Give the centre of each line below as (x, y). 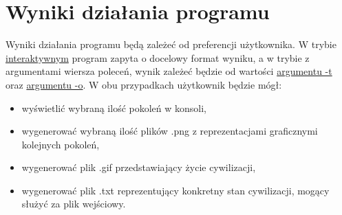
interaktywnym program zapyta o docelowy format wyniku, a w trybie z (158, 57)
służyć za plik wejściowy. (74, 204)
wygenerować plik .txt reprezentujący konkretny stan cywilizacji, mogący (175, 190)
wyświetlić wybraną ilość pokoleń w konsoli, (114, 107)
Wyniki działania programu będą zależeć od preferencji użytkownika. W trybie (171, 44)
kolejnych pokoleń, (61, 144)
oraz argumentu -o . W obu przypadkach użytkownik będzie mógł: (144, 84)
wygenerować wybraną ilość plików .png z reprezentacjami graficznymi (170, 131)
